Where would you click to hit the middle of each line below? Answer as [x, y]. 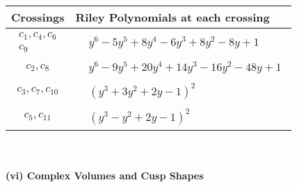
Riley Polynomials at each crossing [172, 17]
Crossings [38, 17]
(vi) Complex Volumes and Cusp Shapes [105, 176]
